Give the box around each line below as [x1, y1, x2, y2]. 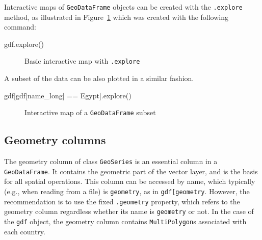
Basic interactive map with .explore [24, 56, 140, 66]
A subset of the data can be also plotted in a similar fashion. [4, 73, 194, 84]
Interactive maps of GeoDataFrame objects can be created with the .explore [4, 2, 243, 12]
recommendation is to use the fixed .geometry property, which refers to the [4, 196, 240, 206]
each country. [4, 226, 45, 236]
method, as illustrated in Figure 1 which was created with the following [4, 11, 229, 22]
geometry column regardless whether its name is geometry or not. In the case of [4, 206, 254, 217]
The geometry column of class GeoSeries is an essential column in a [4, 156, 218, 167]
